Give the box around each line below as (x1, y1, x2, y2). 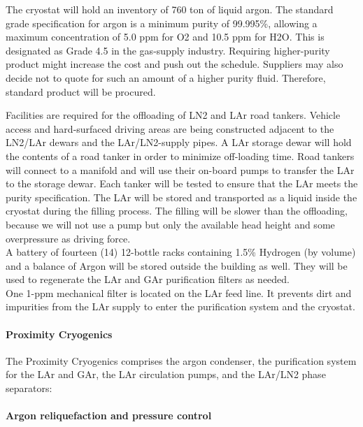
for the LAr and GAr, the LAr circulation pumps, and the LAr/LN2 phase (6, 367, 326, 382)
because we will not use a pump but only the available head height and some (6, 217, 335, 231)
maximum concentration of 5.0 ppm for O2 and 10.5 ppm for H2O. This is (6, 29, 325, 44)
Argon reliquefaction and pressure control (6, 408, 212, 423)
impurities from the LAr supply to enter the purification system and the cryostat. (6, 299, 355, 314)
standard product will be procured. (6, 84, 156, 99)
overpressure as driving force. (6, 231, 131, 245)
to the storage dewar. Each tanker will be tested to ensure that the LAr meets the (6, 176, 358, 191)
